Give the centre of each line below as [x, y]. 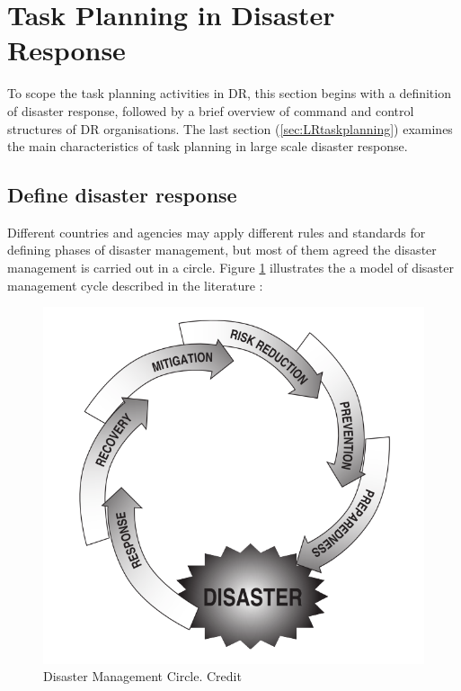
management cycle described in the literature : [135, 285]
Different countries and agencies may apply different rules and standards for [217, 232]
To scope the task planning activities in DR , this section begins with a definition [229, 93]
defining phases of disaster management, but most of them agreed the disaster [222, 250]
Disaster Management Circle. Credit [142, 676]
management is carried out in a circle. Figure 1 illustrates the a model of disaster [230, 268]
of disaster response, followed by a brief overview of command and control [211, 110]
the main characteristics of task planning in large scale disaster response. [208, 146]
